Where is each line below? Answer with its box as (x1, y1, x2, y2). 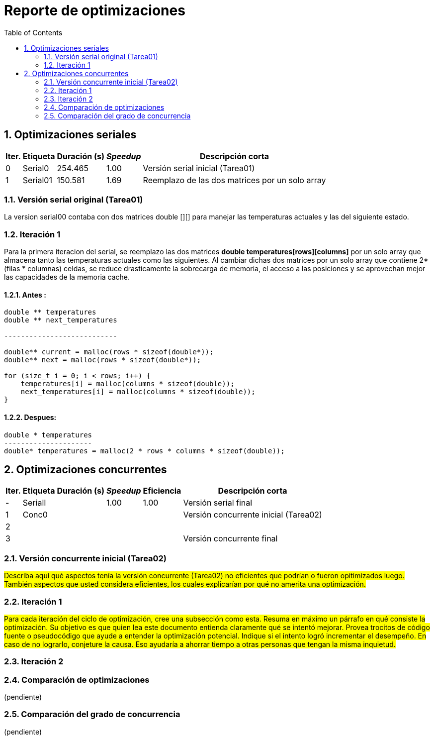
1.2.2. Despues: (4, 413, 57, 422)
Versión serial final (183, 498, 253, 508)
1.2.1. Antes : (4, 290, 46, 299)
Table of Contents (4, 28, 63, 37)
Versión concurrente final (183, 533, 278, 544)
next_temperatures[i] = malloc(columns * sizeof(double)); (20, 388, 256, 396)
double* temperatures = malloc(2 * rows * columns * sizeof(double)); (4, 446, 285, 455)
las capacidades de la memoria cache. (4, 273, 130, 282)
